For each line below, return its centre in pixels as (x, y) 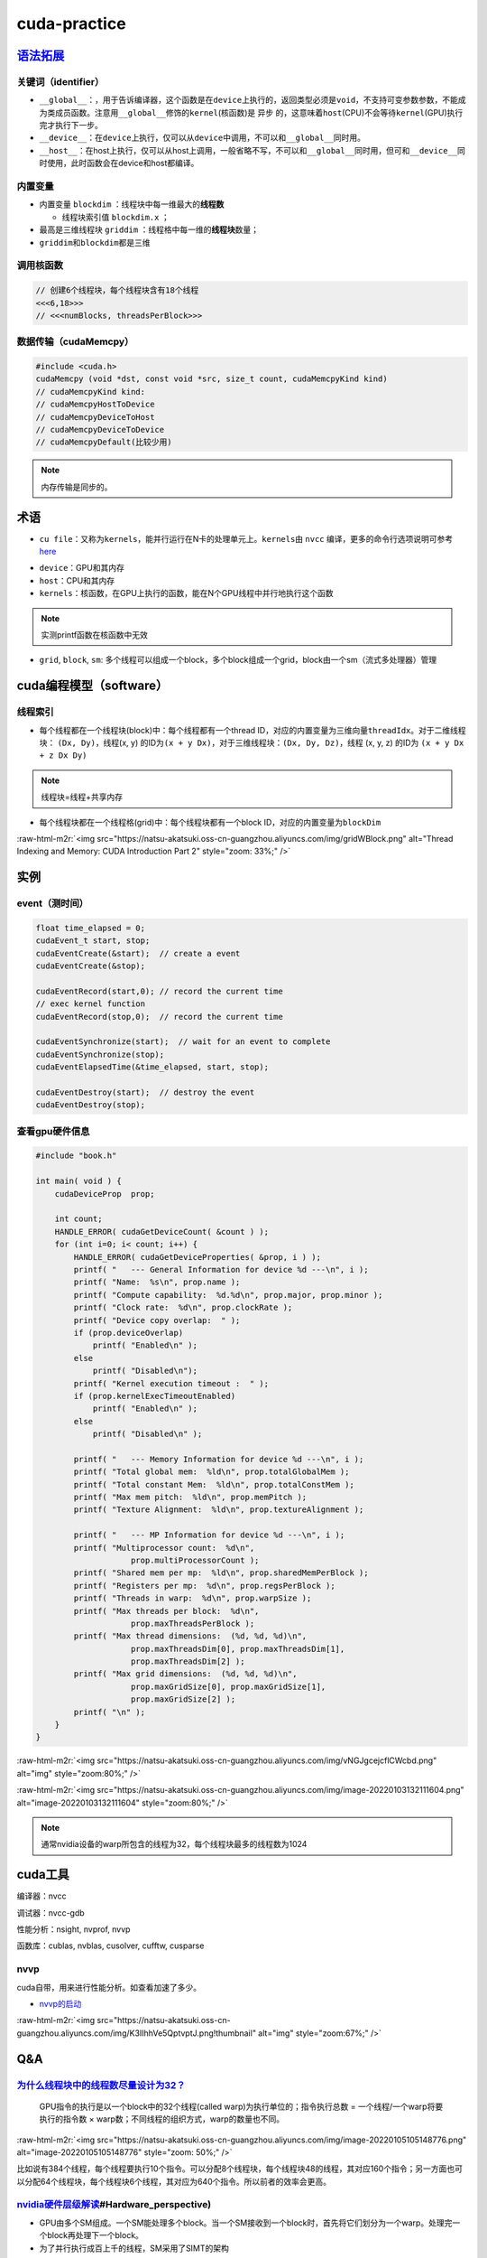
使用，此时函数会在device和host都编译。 (123, 163)
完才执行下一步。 (71, 126)
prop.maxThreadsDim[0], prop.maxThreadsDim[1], (238, 1649)
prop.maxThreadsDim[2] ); (188, 1661)
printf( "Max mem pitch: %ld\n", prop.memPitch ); (190, 1498)
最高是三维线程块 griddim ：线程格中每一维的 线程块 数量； (149, 229)
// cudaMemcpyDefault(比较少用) (104, 442)
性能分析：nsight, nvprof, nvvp (74, 1929)
